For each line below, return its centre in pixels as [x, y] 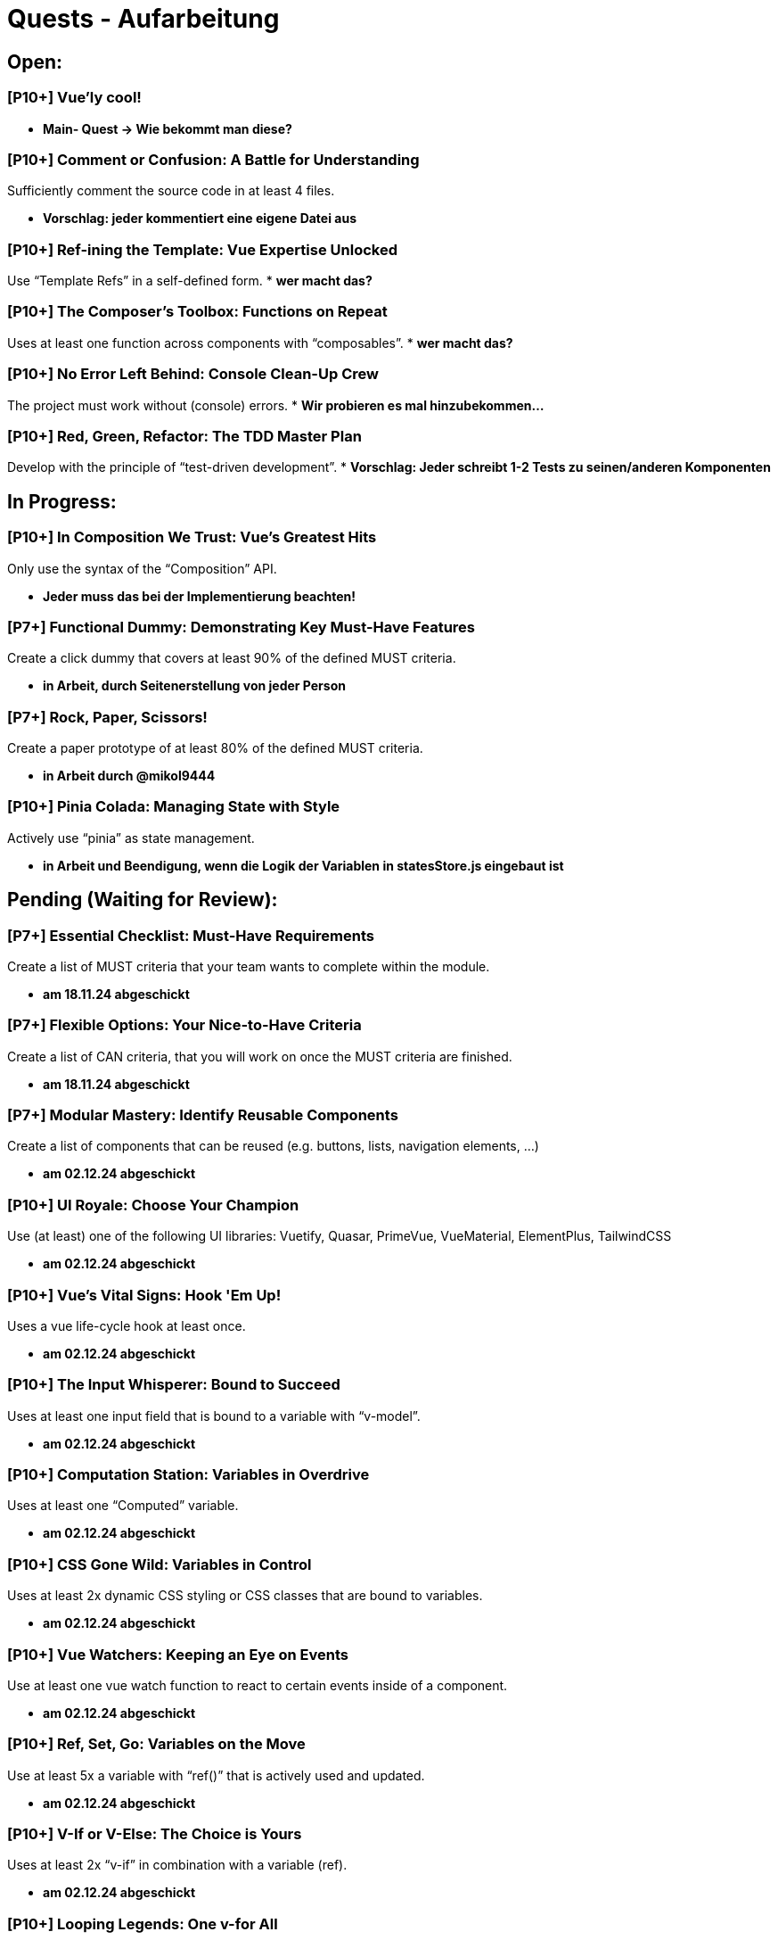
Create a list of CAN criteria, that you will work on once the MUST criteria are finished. [260, 1056]
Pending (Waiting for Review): [143, 900]
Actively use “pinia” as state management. [131, 838]
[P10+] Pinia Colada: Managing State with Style [174, 807]
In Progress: [62, 501]
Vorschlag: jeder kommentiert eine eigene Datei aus [200, 219]
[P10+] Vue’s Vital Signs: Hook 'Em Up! [144, 1295]
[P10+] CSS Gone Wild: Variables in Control [160, 1564]
